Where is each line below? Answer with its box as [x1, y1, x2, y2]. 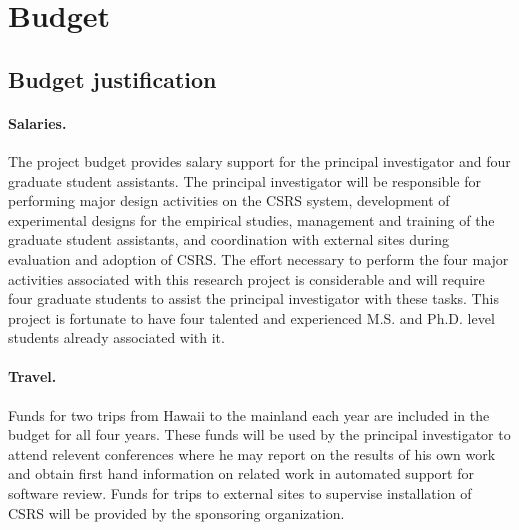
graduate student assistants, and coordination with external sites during [8, 229, 449, 250]
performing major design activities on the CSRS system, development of [8, 190, 450, 211]
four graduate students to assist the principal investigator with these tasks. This [8, 288, 499, 309]
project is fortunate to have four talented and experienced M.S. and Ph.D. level [8, 307, 495, 328]
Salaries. [8, 112, 67, 133]
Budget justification [8, 63, 217, 94]
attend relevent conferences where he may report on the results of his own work [8, 443, 496, 464]
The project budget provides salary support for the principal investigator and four [8, 150, 511, 171]
